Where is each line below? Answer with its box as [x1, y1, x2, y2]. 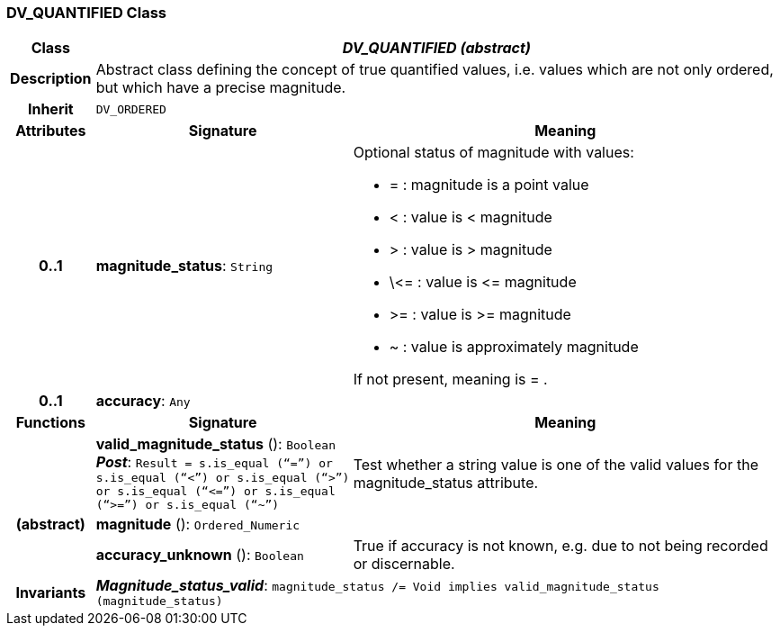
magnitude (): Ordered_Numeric [95, 515, 300, 534]
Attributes [15, 122, 86, 140]
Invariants [15, 583, 86, 601]
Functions [15, 413, 85, 432]
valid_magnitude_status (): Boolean [95, 435, 336, 454]
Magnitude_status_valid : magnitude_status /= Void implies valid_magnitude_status [95, 576, 659, 595]
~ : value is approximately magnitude [389, 338, 639, 357]
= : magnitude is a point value [389, 176, 589, 194]
